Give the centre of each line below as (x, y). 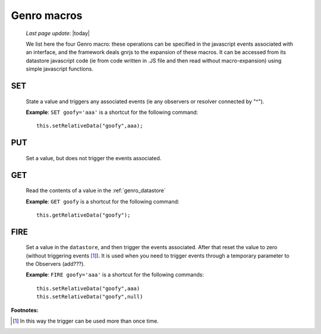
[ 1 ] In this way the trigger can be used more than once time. (86, 321)
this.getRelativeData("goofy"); (84, 215)
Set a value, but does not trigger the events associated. (94, 158)
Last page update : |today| (58, 33)
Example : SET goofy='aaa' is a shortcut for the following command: (112, 112)
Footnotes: (25, 310)
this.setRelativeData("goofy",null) (90, 297)
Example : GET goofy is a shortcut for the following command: (103, 201)
